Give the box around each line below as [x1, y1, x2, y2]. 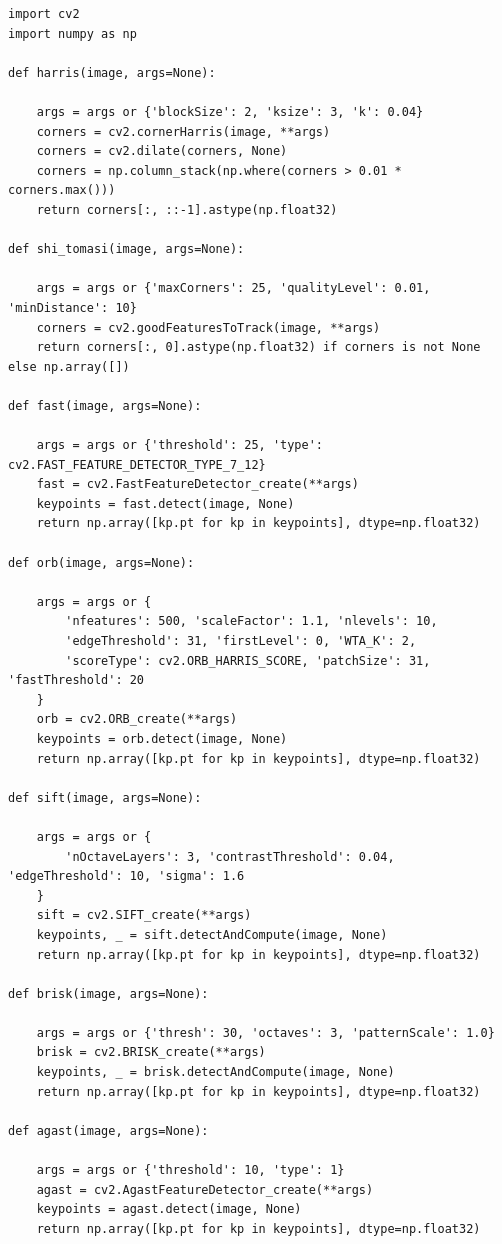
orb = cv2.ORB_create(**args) [36, 712, 238, 727]
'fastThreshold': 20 [8, 673, 145, 688]
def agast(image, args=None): [8, 1123, 209, 1138]
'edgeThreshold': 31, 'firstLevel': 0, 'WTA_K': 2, [65, 634, 417, 648]
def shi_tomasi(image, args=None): [8, 242, 245, 257]
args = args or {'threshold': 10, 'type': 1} [36, 1163, 345, 1178]
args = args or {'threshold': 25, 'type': [36, 438, 323, 453]
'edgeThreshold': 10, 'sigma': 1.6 [8, 869, 245, 884]
